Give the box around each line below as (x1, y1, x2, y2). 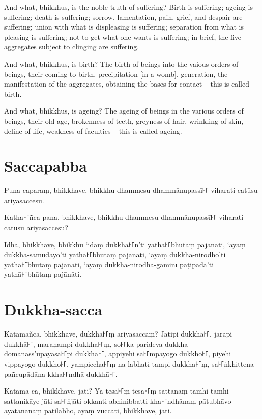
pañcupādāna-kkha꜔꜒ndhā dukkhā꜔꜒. (4, 368, 118, 379)
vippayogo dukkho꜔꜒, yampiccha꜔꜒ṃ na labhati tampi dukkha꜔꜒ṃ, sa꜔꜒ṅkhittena (4, 358, 254, 369)
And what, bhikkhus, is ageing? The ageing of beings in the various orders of (4, 105, 244, 116)
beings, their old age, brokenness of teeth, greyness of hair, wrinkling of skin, (4, 115, 244, 126)
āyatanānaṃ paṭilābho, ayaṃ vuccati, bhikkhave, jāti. (4, 405, 172, 416)
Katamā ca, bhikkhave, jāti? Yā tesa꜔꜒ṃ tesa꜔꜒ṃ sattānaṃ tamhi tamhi (4, 385, 229, 396)
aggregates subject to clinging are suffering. (4, 41, 139, 52)
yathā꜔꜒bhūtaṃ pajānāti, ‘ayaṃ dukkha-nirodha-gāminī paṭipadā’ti (4, 259, 214, 269)
